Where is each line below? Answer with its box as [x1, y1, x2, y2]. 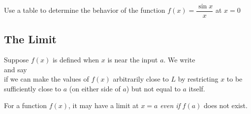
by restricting [178, 74, 219, 84]
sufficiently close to [4, 84, 62, 94]
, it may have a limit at [68, 100, 139, 110]
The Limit [4, 31, 57, 47]
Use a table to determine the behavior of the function [4, 5, 165, 15]
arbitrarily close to [113, 74, 169, 84]
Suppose [4, 55, 29, 65]
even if [160, 100, 180, 110]
